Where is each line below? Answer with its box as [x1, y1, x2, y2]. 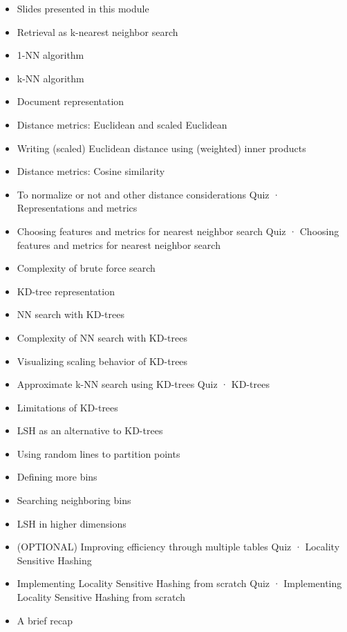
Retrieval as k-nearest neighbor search [17, 24, 178, 39]
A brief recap [17, 613, 73, 627]
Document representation [17, 94, 124, 109]
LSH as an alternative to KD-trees [17, 423, 163, 438]
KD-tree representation [17, 284, 115, 298]
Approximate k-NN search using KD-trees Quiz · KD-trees [17, 377, 270, 391]
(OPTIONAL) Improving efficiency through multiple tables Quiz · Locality [17, 539, 340, 554]
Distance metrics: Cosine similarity [17, 164, 165, 178]
